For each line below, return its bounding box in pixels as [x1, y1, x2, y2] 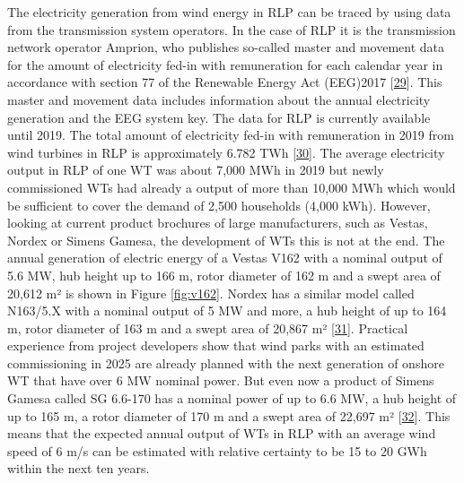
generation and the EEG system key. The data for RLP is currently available [7, 108, 431, 126]
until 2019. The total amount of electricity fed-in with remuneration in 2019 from [7, 125, 454, 144]
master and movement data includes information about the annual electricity [7, 90, 431, 108]
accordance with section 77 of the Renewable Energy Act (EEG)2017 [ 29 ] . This [7, 73, 442, 91]
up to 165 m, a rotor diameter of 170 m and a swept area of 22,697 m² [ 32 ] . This [7, 406, 451, 425]
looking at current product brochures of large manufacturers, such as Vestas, [7, 213, 428, 232]
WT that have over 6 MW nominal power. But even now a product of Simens [7, 371, 434, 390]
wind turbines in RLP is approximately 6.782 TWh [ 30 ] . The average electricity [7, 142, 445, 161]
